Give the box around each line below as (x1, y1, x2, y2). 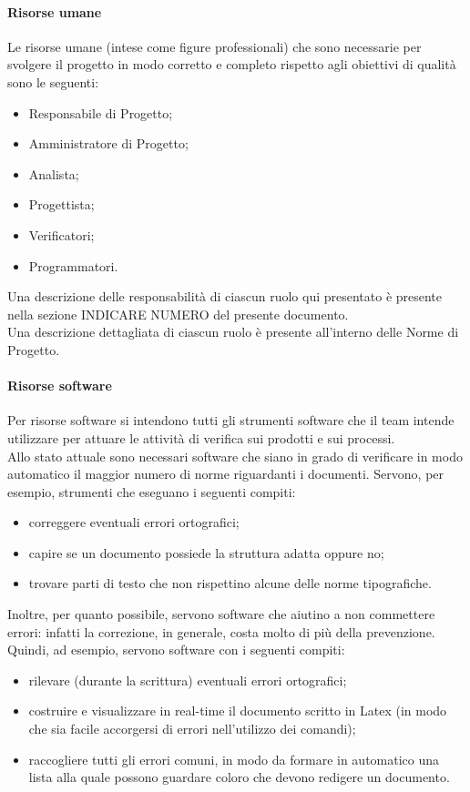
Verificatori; (28, 225, 95, 244)
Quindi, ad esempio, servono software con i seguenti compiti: (7, 640, 345, 659)
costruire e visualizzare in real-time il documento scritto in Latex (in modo (28, 701, 447, 720)
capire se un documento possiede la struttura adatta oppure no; (28, 543, 384, 562)
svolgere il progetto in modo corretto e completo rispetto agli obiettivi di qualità (7, 55, 456, 74)
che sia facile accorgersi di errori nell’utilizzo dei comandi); (28, 719, 356, 738)
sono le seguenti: (7, 72, 99, 91)
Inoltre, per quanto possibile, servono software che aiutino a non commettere (7, 604, 435, 624)
